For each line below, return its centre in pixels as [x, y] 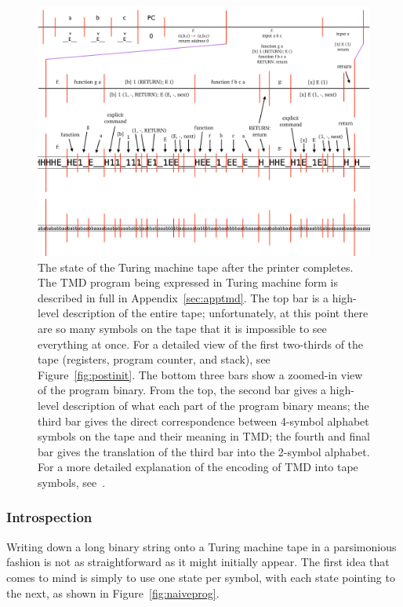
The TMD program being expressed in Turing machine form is [188, 282]
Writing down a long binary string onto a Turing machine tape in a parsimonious [201, 546]
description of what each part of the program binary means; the [216, 405]
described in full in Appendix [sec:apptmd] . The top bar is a [183, 297]
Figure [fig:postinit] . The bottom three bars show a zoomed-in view [200, 374]
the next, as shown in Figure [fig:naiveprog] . [113, 592]
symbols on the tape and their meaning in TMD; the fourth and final [204, 436]
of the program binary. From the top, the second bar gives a [182, 390]
